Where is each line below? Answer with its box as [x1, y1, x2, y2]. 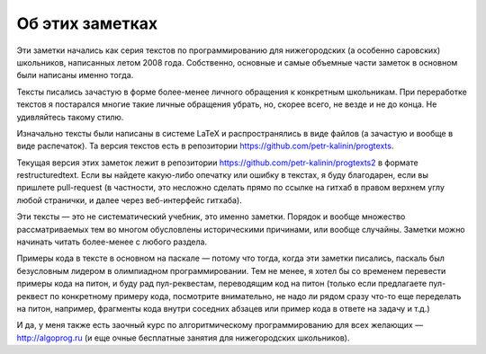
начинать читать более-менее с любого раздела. [16, 236, 207, 247]
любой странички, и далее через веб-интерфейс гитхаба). [16, 194, 242, 206]
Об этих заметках [16, 13, 158, 33]
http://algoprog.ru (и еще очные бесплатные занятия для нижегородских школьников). [16, 332, 350, 343]
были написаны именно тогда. [16, 70, 134, 81]
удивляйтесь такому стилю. [16, 111, 124, 122]
